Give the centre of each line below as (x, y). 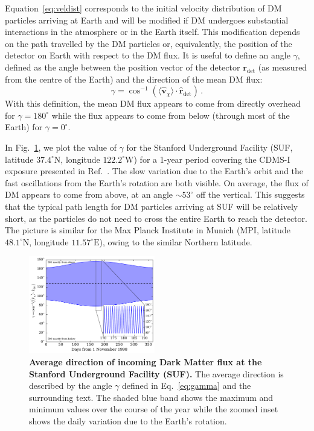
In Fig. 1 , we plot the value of (61, 147)
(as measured (283, 67)
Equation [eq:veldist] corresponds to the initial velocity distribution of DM (143, 8)
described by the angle (71, 385)
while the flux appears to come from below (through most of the (171, 115)
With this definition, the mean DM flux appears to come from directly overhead (153, 103)
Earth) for (24, 127)
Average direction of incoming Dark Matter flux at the (146, 361)
